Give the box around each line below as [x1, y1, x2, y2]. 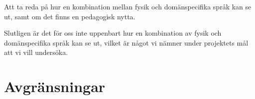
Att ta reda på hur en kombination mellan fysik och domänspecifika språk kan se [4, 1, 252, 11]
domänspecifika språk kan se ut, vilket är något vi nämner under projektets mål [4, 37, 249, 48]
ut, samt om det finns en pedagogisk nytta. [4, 11, 135, 21]
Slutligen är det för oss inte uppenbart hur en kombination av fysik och [4, 28, 222, 38]
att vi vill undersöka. [4, 47, 68, 57]
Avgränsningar [4, 76, 106, 97]
